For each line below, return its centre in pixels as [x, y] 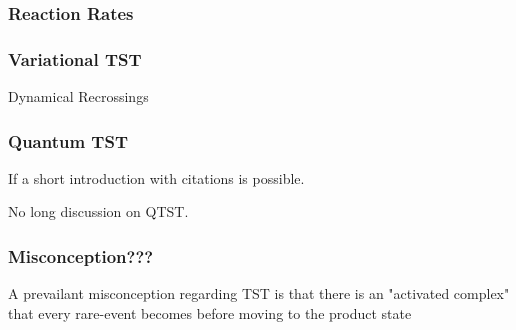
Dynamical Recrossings [78, 96]
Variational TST [75, 58]
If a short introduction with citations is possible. [156, 177]
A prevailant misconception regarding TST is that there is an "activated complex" [259, 293]
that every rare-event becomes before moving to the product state [210, 312]
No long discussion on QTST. [98, 211]
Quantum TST [68, 140]
